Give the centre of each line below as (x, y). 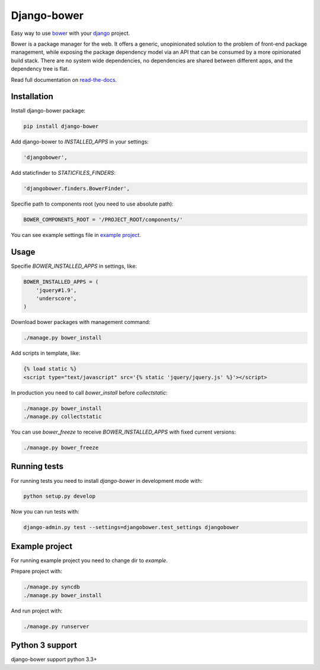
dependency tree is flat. (40, 69)
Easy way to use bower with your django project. (71, 33)
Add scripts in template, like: (46, 353)
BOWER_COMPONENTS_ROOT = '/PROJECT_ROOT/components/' (103, 220)
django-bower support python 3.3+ (54, 659)
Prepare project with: (36, 571)
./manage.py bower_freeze (61, 448)
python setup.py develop (60, 496)
